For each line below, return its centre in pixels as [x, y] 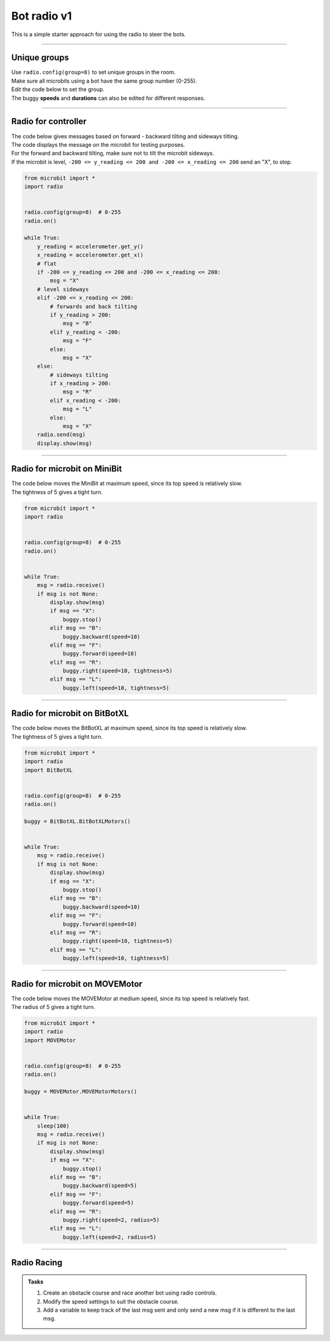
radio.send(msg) [61, 435]
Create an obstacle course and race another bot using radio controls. [130, 1293]
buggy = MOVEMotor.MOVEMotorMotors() [81, 1092]
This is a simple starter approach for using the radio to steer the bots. [99, 34]
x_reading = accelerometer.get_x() [90, 255]
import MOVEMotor [50, 1040]
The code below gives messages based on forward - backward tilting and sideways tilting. [125, 136]
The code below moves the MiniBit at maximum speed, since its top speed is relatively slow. [127, 484]
